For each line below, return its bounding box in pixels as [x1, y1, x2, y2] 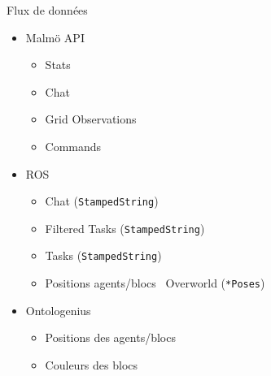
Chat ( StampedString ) [45, 192, 159, 210]
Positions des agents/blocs [45, 329, 176, 346]
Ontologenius [25, 301, 91, 318]
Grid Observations [45, 110, 137, 127]
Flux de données [7, 2, 88, 18]
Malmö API [25, 28, 85, 45]
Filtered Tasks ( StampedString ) [45, 219, 205, 236]
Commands [45, 137, 102, 154]
